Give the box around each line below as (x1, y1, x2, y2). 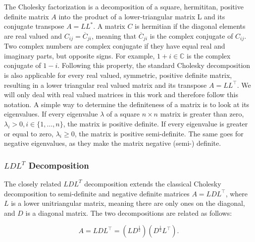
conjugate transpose (4, 21, 64, 31)
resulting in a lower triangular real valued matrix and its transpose (4, 79, 207, 90)
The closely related (4, 178, 61, 188)
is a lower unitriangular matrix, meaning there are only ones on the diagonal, (11, 198, 245, 208)
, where (225, 188, 248, 198)
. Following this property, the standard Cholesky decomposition (57, 60, 251, 70)
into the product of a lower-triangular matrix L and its (58, 11, 225, 21)
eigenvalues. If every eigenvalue (4, 109, 98, 119)
